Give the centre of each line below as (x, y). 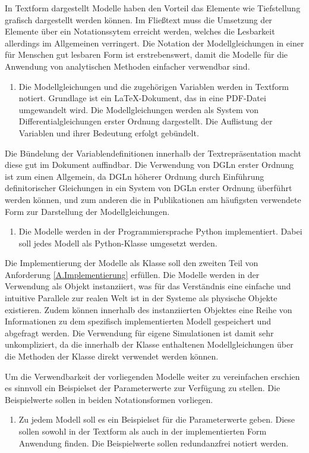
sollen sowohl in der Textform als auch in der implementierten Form (143, 431)
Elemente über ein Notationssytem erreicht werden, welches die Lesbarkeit (140, 31)
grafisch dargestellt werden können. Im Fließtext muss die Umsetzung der (138, 19)
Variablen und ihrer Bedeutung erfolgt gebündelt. (109, 132)
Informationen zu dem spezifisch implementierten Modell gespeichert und (138, 321)
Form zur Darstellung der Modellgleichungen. (87, 211)
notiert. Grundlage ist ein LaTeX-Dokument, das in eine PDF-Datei (142, 98)
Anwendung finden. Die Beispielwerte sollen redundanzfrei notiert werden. (154, 443)
